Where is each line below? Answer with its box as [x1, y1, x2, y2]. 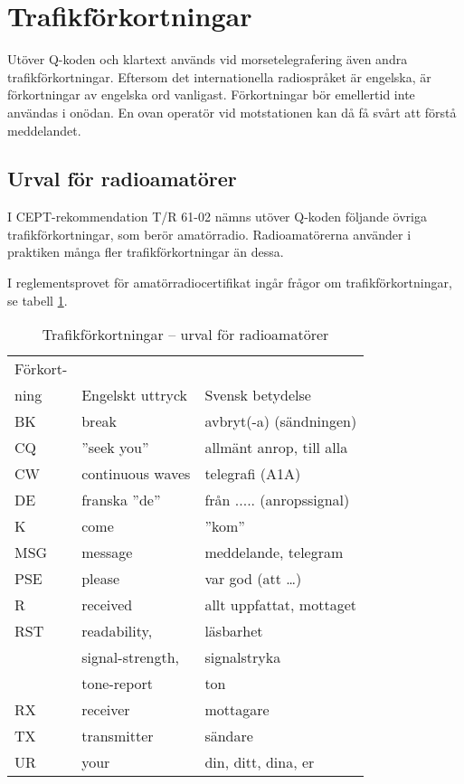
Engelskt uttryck [81, 384, 188, 406]
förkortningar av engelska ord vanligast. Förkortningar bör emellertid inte [7, 85, 415, 104]
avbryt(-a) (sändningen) [204, 411, 357, 432]
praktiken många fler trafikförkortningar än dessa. [7, 242, 284, 261]
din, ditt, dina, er [204, 751, 315, 773]
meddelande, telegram [204, 542, 344, 563]
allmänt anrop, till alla [204, 437, 348, 458]
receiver [81, 699, 130, 721]
